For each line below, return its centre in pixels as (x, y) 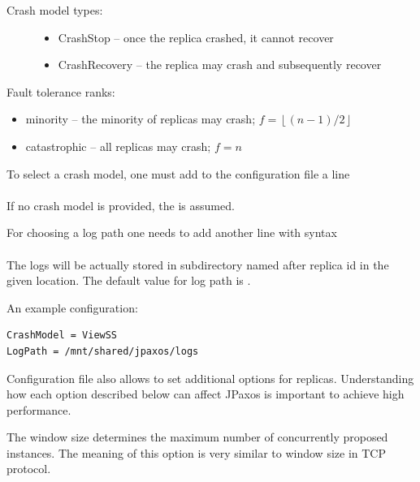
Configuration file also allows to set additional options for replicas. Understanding (210, 378)
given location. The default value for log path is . (129, 280)
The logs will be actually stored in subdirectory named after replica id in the (198, 264)
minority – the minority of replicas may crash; (141, 119)
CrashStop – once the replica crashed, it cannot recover (196, 37)
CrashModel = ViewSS (62, 336)
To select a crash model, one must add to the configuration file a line (178, 173)
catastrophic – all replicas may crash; (118, 146)
